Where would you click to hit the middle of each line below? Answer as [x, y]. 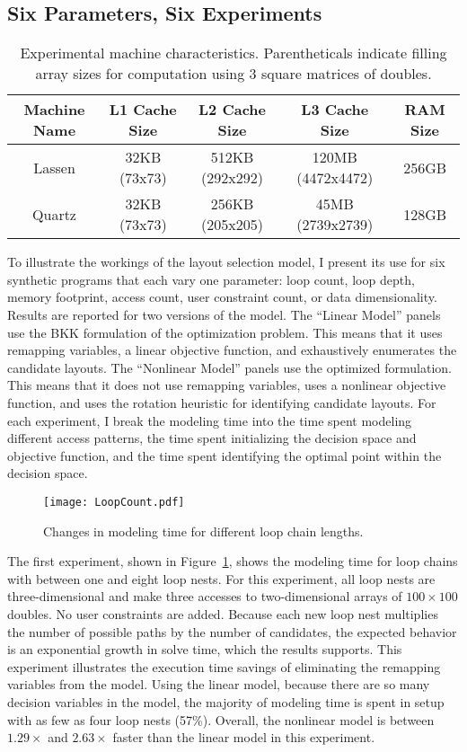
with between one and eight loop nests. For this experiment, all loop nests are [221, 578]
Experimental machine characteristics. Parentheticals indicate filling [233, 53]
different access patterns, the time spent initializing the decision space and [212, 438]
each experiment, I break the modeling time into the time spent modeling [210, 420]
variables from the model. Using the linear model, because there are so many [219, 684]
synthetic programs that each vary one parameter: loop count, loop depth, [211, 279]
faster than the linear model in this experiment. [244, 737]
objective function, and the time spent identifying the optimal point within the [225, 455]
